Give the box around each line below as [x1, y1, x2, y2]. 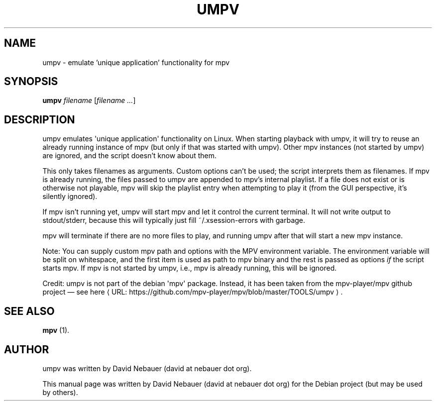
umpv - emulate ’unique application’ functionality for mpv [42, 58, 230, 67]
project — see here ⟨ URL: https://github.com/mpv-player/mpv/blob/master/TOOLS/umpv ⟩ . [42, 288, 343, 297]
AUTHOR [4, 343, 49, 356]
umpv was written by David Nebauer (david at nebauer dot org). [42, 364, 252, 373]
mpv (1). [42, 326, 70, 335]
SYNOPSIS [4, 75, 58, 88]
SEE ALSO [4, 304, 55, 317]
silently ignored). [42, 192, 98, 201]
